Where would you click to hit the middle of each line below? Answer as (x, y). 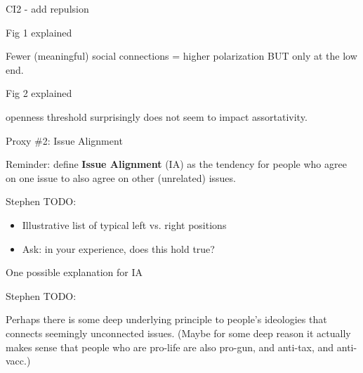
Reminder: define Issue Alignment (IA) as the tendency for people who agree (176, 164)
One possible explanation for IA (74, 272)
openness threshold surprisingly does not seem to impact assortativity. (157, 116)
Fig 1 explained (39, 32)
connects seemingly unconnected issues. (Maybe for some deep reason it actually (178, 333)
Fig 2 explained (39, 93)
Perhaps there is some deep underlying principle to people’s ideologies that (166, 319)
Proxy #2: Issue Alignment (64, 140)
